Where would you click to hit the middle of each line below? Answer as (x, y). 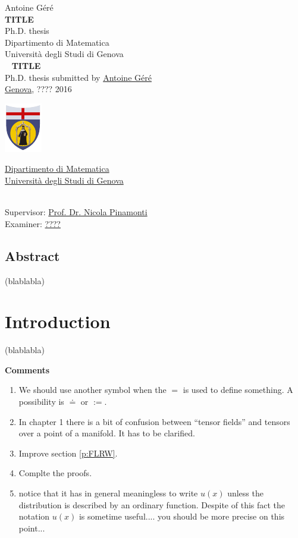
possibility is (41, 402)
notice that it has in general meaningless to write (108, 493)
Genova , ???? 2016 (38, 89)
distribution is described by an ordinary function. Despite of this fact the (152, 504)
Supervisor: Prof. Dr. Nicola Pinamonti (76, 212)
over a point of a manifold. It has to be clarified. (107, 433)
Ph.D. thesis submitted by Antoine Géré (78, 77)
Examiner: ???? (33, 223)
